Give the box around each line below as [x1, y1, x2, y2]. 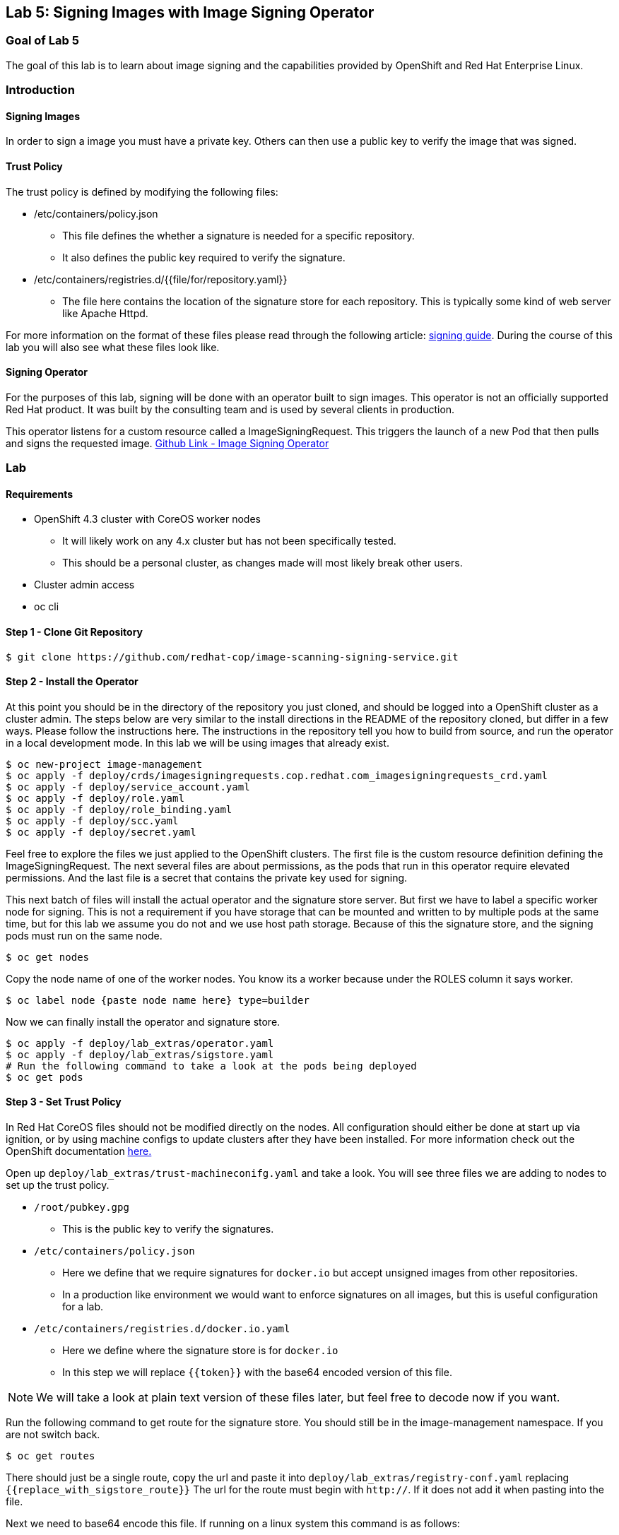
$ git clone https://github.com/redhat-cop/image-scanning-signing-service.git [6, 651, 459, 663]
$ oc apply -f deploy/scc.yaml [6, 814, 179, 826]
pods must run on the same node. [6, 929, 163, 942]
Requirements [6, 487, 73, 500]
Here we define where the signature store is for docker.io [62, 1344, 338, 1357]
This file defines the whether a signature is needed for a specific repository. [62, 229, 415, 242]
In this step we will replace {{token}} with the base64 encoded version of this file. [62, 1366, 452, 1379]
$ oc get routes [6, 1450, 95, 1462]
